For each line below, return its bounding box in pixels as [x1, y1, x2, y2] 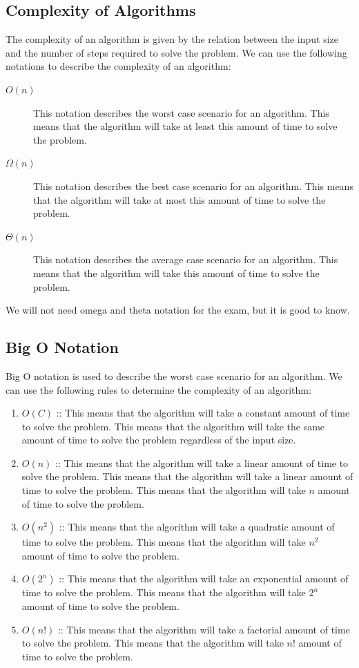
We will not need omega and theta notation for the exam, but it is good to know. [6, 303, 350, 317]
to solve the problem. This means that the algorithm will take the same [21, 419, 325, 433]
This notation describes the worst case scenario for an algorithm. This [33, 105, 329, 120]
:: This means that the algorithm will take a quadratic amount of [59, 519, 335, 534]
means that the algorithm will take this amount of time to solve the [33, 265, 320, 280]
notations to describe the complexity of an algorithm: [6, 59, 231, 73]
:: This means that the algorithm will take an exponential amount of [59, 571, 349, 586]
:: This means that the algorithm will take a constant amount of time [56, 405, 350, 420]
